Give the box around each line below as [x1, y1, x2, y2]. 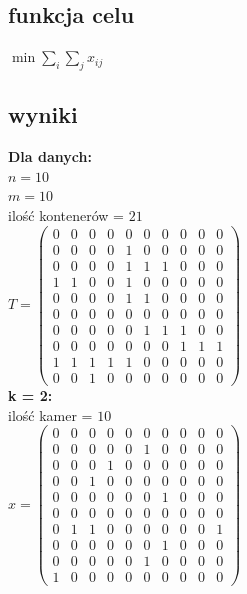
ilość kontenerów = [8, 204, 124, 225]
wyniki [8, 99, 78, 130]
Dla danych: [8, 146, 92, 167]
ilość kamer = [8, 404, 93, 425]
